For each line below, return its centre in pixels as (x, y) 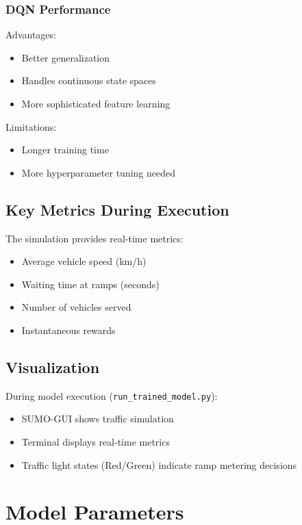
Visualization (53, 367)
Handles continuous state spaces (89, 80)
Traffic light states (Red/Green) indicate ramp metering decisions (159, 464)
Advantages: (31, 35)
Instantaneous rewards (68, 330)
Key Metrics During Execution (117, 209)
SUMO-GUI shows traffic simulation (98, 419)
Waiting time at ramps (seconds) (90, 284)
